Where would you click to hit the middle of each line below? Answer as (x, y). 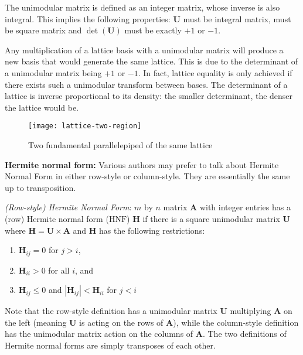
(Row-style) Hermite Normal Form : (68, 207)
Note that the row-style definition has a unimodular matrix (111, 311)
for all (59, 270)
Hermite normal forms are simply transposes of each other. (110, 345)
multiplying (251, 311)
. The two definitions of (244, 334)
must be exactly (153, 30)
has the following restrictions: (152, 230)
